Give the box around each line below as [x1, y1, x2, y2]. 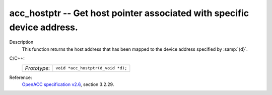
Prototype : [25, 64, 50, 71]
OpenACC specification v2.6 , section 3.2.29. [22, 81, 114, 87]
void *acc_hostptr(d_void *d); [55, 65, 127, 71]
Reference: [9, 74, 32, 80]
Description [9, 39, 34, 45]
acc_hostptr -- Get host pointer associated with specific [9, 8, 249, 19]
